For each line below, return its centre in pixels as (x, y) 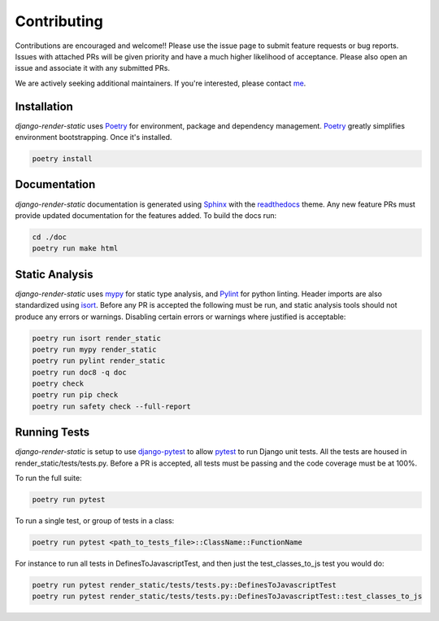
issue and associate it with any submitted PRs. (93, 68)
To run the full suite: (48, 478)
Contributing (59, 21)
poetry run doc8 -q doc (80, 372)
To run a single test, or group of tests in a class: (95, 521)
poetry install (62, 159)
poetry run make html (75, 249)
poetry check (58, 384)
